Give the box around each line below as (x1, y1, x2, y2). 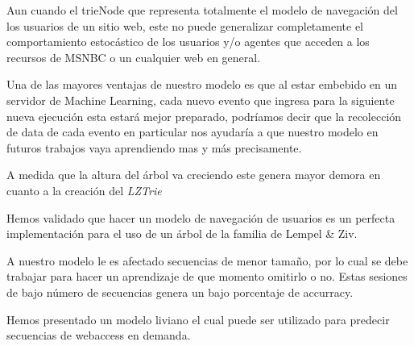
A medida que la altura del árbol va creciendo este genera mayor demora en (6, 166, 381, 183)
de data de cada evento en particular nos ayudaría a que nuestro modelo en (6, 123, 379, 140)
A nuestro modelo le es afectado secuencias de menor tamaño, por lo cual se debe (6, 252, 408, 269)
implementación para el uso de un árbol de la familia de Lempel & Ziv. (6, 225, 358, 242)
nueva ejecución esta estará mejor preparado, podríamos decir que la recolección (6, 107, 402, 124)
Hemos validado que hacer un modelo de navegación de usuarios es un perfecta (6, 209, 395, 226)
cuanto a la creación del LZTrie (6, 181, 162, 198)
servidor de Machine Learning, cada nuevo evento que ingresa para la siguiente (6, 91, 395, 108)
